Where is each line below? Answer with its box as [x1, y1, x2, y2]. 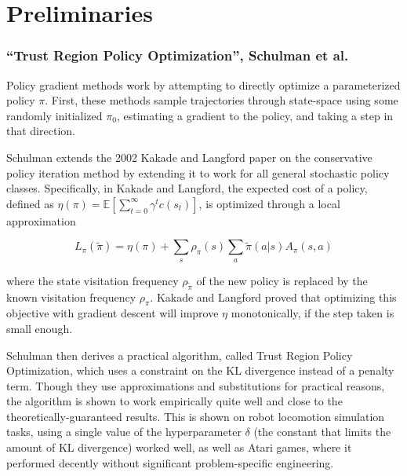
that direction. [6, 123, 75, 139]
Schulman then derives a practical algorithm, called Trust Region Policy [6, 346, 353, 363]
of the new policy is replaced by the [196, 272, 368, 288]
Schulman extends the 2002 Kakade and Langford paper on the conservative [6, 148, 372, 165]
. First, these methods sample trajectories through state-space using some [45, 92, 398, 108]
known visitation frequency [6, 288, 136, 305]
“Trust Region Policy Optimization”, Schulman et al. [6, 46, 349, 65]
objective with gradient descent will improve [6, 305, 219, 321]
